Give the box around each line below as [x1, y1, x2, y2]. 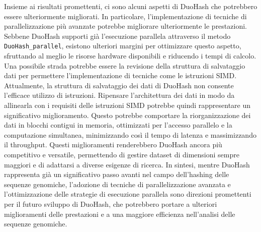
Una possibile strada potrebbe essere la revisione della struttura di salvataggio [4, 60, 245, 71]
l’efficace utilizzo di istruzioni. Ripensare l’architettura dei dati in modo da [4, 90, 235, 100]
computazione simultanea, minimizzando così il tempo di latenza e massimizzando [4, 129, 256, 140]
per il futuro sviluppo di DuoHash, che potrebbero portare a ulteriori [4, 198, 217, 209]
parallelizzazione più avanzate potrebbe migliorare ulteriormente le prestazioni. [4, 21, 247, 31]
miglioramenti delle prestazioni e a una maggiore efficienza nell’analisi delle [4, 208, 235, 219]
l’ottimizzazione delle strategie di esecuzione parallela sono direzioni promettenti [4, 189, 251, 199]
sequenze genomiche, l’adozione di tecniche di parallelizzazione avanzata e [4, 179, 231, 189]
